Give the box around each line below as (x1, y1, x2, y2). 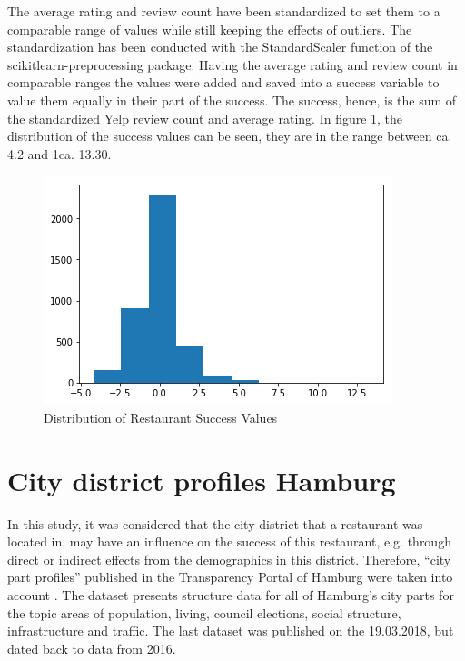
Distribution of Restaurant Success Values (44, 407, 278, 426)
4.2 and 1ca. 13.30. (7, 144, 112, 163)
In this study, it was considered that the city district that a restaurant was (7, 514, 423, 533)
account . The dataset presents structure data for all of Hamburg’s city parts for (7, 586, 454, 605)
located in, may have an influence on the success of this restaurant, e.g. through (7, 532, 451, 551)
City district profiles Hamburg (7, 461, 396, 498)
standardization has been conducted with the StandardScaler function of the (7, 37, 433, 56)
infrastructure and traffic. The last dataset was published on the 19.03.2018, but (7, 621, 454, 640)
